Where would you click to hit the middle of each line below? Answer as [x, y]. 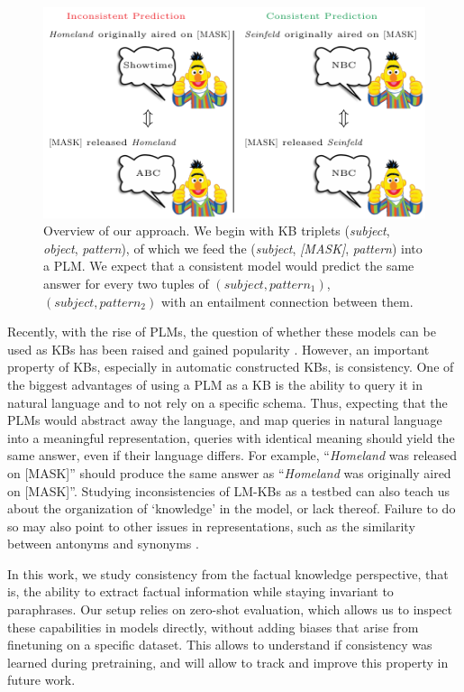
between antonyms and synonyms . [103, 544]
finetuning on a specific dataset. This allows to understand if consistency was [220, 645]
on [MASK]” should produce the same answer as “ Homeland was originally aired [229, 472]
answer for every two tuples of [126, 283]
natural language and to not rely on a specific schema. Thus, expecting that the [227, 402]
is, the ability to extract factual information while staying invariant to [200, 591]
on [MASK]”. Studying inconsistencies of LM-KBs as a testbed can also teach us [228, 490]
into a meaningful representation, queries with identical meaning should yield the [231, 437]
